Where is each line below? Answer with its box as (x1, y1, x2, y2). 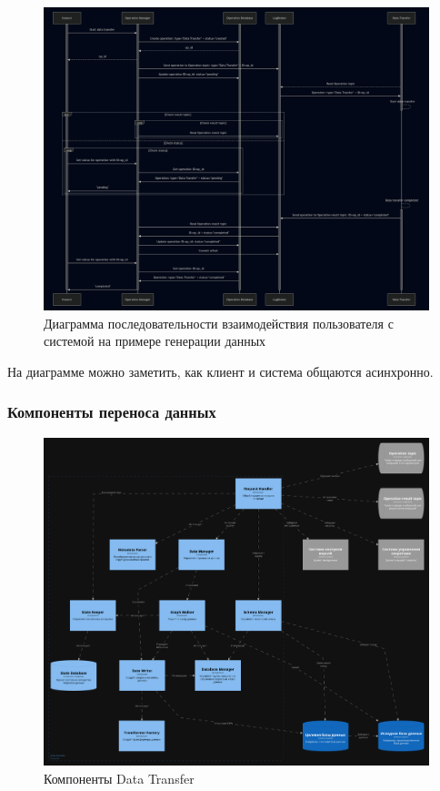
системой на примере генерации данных (44, 331, 266, 350)
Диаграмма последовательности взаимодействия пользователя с (44, 313, 394, 332)
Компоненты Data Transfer (44, 768, 195, 787)
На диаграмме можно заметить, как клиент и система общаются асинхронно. (7, 361, 434, 380)
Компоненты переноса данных (7, 401, 216, 423)
